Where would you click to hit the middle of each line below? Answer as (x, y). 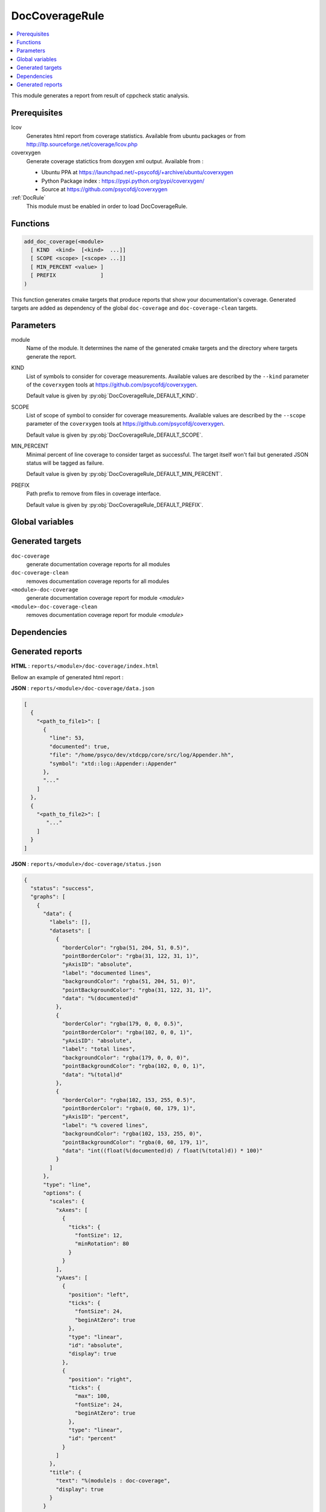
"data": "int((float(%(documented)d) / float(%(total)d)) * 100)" (162, 1151)
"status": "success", (62, 888)
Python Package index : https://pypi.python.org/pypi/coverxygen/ (123, 181)
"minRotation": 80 (102, 1244)
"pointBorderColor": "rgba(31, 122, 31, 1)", (130, 956)
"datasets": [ (70, 930)
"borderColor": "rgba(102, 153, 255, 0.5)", (129, 1100)
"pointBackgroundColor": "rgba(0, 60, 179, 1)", (135, 1142)
